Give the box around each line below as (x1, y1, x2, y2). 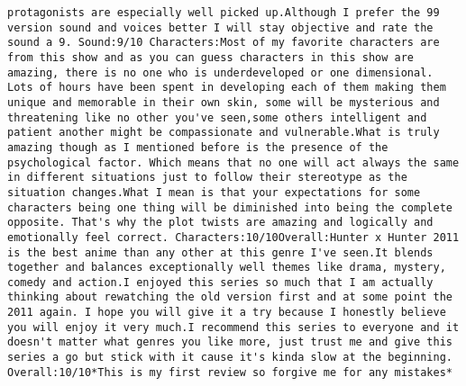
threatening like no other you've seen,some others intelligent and (7, 111, 427, 124)
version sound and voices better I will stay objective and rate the (7, 21, 434, 34)
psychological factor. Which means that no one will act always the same (7, 156, 460, 169)
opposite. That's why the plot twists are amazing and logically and (7, 216, 434, 229)
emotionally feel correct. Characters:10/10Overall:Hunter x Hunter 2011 (7, 230, 460, 244)
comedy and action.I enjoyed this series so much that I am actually (7, 275, 434, 289)
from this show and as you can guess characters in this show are (7, 50, 415, 64)
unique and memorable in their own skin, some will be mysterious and (7, 95, 440, 109)
